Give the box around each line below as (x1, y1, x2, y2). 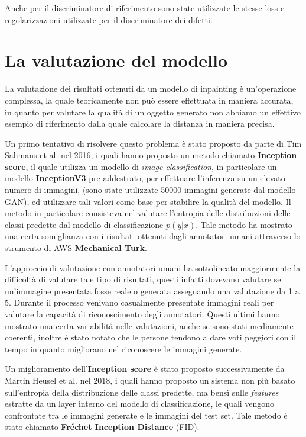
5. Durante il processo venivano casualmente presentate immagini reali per (5, 296, 274, 309)
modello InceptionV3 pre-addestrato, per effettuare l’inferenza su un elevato (5, 172, 285, 184)
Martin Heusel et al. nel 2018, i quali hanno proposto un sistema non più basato (5, 374, 295, 386)
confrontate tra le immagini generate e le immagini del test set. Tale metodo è (5, 409, 288, 421)
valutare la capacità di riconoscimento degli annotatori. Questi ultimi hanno (5, 308, 280, 320)
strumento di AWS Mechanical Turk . (5, 242, 147, 254)
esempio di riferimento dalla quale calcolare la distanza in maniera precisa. (5, 117, 275, 130)
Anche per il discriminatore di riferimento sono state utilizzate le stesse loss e (5, 2, 285, 14)
